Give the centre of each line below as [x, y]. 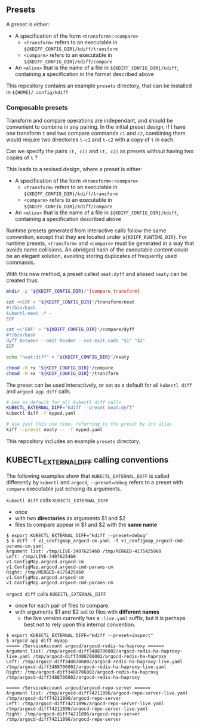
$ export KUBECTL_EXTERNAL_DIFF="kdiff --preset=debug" [77, 535]
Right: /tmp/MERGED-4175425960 [45, 572]
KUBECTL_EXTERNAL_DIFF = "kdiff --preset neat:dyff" [70, 408]
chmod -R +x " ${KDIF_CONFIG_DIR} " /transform [62, 374]
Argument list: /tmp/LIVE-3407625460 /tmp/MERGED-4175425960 [84, 551]
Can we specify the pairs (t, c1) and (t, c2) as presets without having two [100, 151]
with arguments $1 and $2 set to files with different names [87, 612]
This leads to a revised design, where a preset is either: [74, 169]
